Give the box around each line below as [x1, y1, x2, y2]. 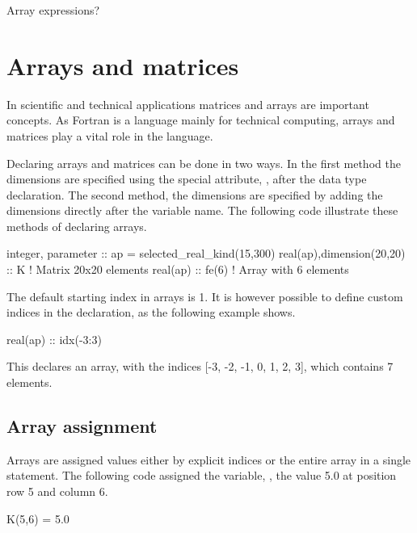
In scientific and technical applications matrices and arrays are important [6, 95, 369, 112]
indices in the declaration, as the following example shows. [6, 304, 296, 321]
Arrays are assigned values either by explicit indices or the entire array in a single [6, 451, 411, 468]
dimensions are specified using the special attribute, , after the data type [6, 170, 367, 187]
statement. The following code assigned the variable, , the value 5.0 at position [6, 467, 397, 484]
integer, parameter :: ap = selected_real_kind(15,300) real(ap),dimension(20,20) [6, 245, 406, 262]
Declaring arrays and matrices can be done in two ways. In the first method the [6, 154, 401, 171]
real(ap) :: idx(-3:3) [6, 330, 102, 347]
